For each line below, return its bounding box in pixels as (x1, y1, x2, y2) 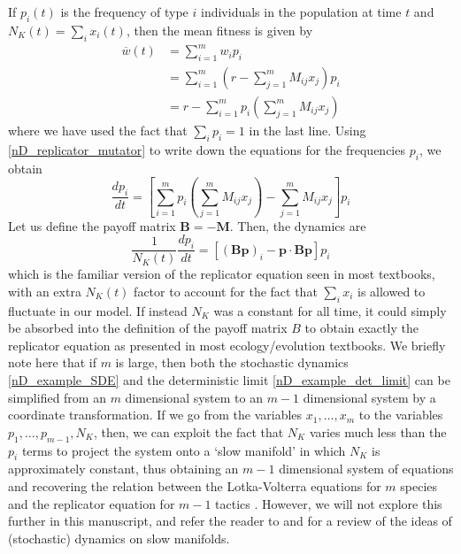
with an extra (8, 281, 81, 300)
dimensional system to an (125, 388, 263, 406)
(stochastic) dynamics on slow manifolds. (8, 528, 230, 547)
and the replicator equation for (8, 494, 175, 512)
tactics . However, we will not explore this (215, 494, 442, 512)
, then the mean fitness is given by (126, 20, 313, 39)
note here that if (8, 353, 96, 372)
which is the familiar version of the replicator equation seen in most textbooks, (8, 265, 435, 283)
